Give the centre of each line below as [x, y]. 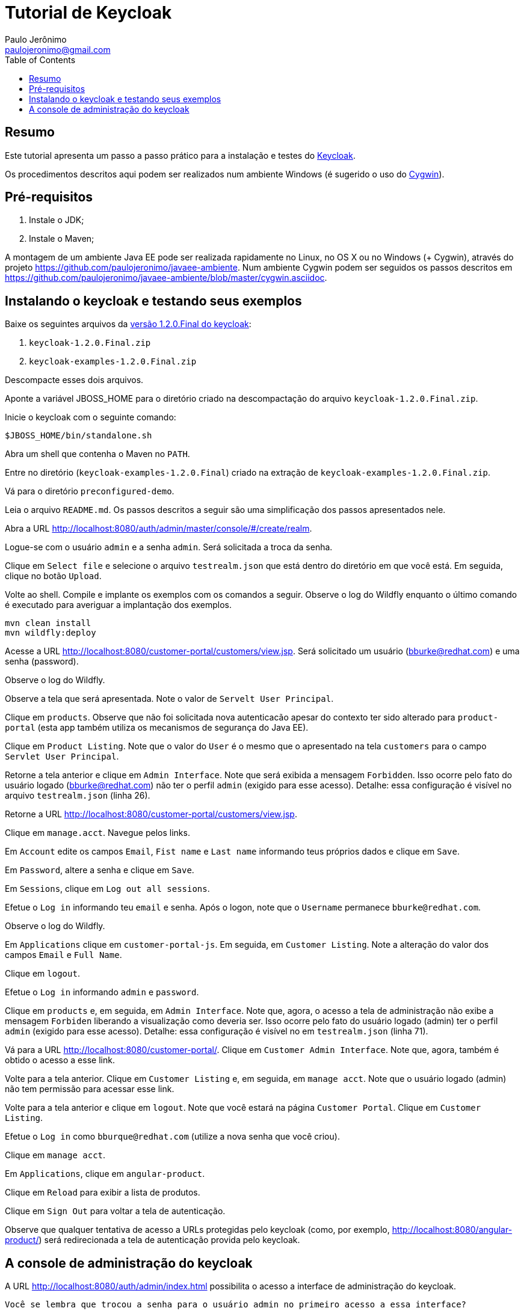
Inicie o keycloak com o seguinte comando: [91, 417]
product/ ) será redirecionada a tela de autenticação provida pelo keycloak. [153, 1240]
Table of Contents [40, 60]
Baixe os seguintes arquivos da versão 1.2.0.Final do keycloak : [128, 324]
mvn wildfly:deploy [51, 633]
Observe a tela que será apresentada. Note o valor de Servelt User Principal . [169, 699]
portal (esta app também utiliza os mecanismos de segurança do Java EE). [157, 728]
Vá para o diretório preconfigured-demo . [90, 491]
